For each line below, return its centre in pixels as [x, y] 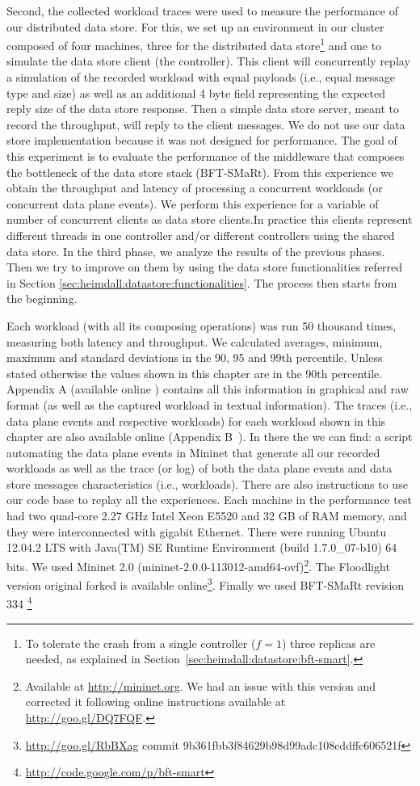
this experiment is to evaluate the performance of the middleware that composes [206, 156]
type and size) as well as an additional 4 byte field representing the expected [196, 92]
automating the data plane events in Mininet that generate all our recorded [193, 452]
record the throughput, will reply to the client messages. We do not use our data [206, 124]
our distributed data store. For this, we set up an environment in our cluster [195, 26]
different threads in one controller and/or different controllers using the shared [201, 235]
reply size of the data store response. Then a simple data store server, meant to [203, 109]
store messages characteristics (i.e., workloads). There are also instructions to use [207, 483]
